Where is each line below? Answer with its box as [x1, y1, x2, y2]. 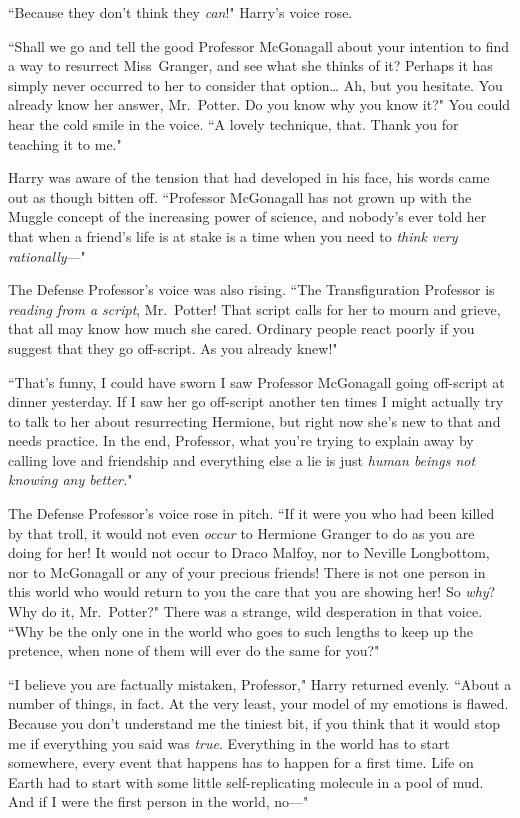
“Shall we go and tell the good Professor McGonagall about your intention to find [8, 35, 510, 56]
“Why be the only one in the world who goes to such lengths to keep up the [8, 620, 473, 641]
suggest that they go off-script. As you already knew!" [8, 337, 338, 358]
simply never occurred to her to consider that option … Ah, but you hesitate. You [8, 74, 503, 95]
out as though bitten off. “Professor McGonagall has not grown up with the [8, 186, 472, 207]
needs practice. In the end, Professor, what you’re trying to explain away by [8, 430, 474, 451]
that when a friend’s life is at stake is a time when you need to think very [8, 225, 458, 246]
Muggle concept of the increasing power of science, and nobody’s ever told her [8, 206, 487, 227]
